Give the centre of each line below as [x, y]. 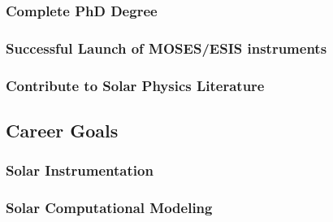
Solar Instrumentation [80, 170]
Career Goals [62, 130]
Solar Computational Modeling [109, 208]
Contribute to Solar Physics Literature [135, 85]
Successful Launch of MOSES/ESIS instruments [166, 48]
